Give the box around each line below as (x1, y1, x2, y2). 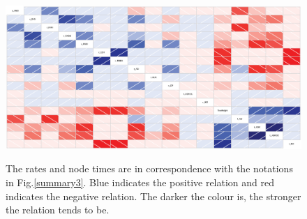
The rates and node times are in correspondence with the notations (6, 161, 293, 176)
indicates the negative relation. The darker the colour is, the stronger (6, 188, 301, 203)
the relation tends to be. (6, 202, 110, 217)
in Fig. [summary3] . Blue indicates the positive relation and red (6, 174, 274, 189)
